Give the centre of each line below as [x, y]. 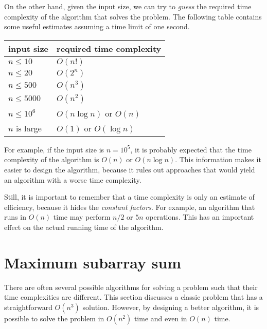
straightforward [28, 307]
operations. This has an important [200, 217]
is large [29, 128]
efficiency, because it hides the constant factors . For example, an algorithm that [130, 207]
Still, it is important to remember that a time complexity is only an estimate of [129, 197]
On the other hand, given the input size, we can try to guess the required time [128, 6]
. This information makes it [218, 159]
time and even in [161, 318]
